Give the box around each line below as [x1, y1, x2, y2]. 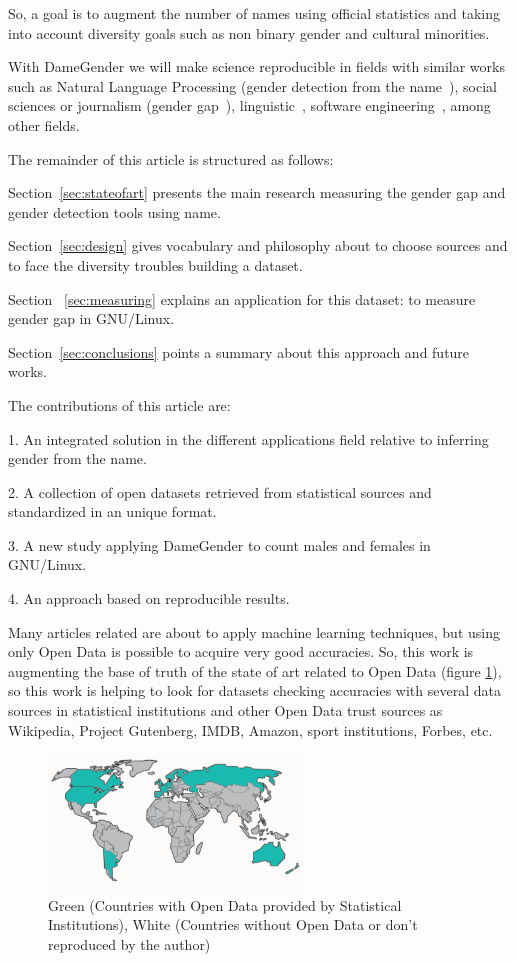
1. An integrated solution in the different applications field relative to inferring [8, 428, 489, 449]
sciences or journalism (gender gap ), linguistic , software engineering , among [8, 95, 491, 116]
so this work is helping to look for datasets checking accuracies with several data [8, 680, 501, 701]
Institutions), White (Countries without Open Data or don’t [48, 914, 418, 935]
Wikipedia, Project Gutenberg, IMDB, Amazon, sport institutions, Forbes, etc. [8, 719, 493, 740]
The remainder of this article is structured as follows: [8, 148, 334, 169]
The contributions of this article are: [8, 394, 231, 415]
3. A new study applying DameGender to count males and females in [8, 534, 431, 555]
